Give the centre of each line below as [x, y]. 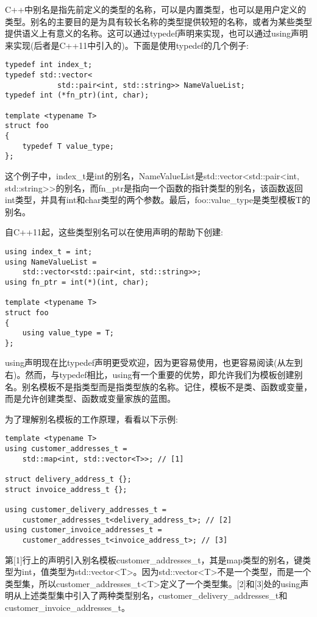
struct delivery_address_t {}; [68, 480]
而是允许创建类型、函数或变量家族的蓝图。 [90, 398]
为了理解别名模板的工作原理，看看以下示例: [91, 419]
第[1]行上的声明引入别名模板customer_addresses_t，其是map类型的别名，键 [154, 559]
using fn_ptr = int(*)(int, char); [77, 282]
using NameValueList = [51, 262]
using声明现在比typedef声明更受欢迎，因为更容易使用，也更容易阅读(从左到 [154, 362]
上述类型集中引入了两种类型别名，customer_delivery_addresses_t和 [155, 595]
